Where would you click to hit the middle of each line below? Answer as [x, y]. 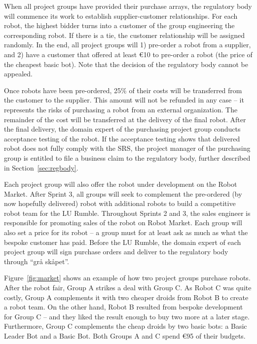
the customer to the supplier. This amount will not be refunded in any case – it [124, 100]
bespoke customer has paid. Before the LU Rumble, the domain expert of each [123, 242]
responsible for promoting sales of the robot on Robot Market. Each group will [123, 223]
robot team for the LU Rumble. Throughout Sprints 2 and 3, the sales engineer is [127, 213]
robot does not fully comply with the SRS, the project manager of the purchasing [127, 148]
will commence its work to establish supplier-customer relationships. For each [121, 16]
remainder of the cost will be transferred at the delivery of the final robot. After [125, 119]
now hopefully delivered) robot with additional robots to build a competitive [120, 203]
